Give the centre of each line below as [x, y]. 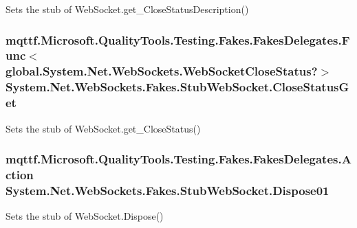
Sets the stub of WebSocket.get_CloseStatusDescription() [127, 9]
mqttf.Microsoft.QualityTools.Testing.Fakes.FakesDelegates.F [178, 39]
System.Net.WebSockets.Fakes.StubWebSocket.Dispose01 [167, 190]
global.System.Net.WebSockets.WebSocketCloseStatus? [162, 71]
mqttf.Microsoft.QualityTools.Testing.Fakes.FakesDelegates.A [178, 159]
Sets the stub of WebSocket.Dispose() [85, 216]
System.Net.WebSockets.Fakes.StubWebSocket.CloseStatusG [177, 87]
